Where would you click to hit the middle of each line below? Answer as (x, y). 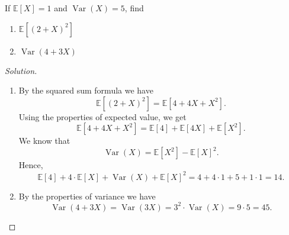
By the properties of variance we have (87, 196)
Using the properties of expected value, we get (102, 116)
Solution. (21, 70)
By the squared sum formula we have (86, 90)
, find (134, 8)
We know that (44, 141)
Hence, (31, 165)
